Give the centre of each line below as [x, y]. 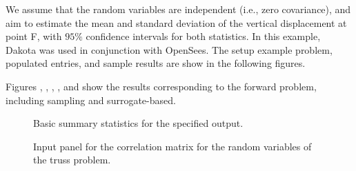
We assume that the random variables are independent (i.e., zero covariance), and [178, 9]
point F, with [34, 36]
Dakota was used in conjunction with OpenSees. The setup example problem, [169, 49]
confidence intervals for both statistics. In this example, [203, 36]
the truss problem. [72, 160]
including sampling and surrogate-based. [91, 100]
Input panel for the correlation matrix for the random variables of [172, 146]
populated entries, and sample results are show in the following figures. [156, 63]
